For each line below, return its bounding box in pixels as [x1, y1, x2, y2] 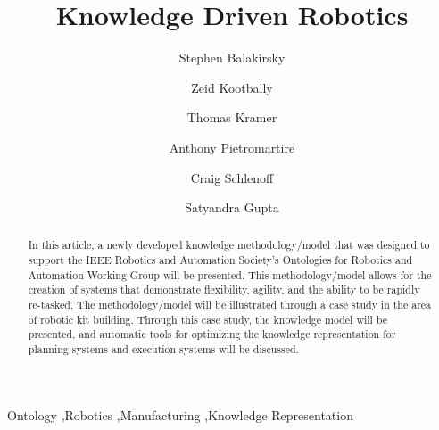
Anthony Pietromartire [169, 137, 295, 156]
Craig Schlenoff [190, 168, 274, 186]
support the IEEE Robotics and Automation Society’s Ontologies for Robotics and [28, 252, 413, 268]
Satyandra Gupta [185, 198, 279, 217]
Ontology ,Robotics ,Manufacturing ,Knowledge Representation [7, 405, 353, 424]
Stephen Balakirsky [178, 48, 286, 67]
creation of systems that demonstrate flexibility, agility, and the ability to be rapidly [28, 282, 420, 297]
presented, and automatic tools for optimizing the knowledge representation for [28, 327, 396, 342]
